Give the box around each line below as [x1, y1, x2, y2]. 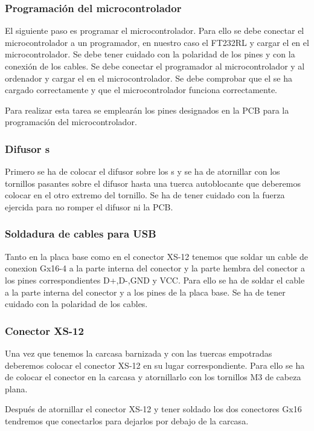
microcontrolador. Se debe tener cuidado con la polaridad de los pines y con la [5, 48, 295, 60]
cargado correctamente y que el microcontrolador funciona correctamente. [5, 83, 278, 96]
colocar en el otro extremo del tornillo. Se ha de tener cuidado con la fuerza [5, 189, 285, 201]
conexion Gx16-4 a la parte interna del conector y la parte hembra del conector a [5, 262, 305, 274]
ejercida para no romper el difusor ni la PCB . [5, 200, 173, 213]
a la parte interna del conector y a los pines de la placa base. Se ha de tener [5, 285, 286, 298]
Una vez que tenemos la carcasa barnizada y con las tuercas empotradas [5, 346, 272, 359]
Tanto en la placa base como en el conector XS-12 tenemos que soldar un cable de [5, 250, 308, 262]
